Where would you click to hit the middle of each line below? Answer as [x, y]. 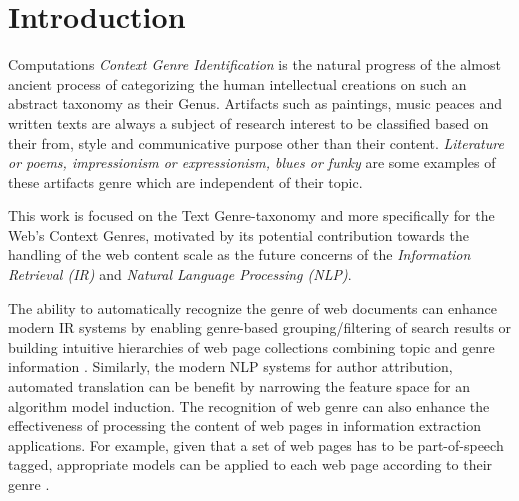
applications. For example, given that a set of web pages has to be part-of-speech [256, 444]
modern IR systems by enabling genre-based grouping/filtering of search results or [260, 327]
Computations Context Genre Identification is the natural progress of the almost [254, 64]
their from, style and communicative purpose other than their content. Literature [256, 142]
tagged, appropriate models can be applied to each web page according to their [250, 464]
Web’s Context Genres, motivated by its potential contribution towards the [238, 234]
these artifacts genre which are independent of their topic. [185, 181]
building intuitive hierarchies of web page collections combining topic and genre [251, 346]
